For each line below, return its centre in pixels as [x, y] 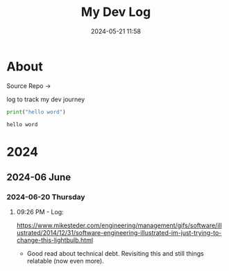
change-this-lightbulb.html [55, 241]
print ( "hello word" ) [36, 112]
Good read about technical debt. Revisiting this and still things [115, 254]
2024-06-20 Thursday [46, 197]
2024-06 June [39, 177]
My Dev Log [116, 12]
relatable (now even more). [66, 261]
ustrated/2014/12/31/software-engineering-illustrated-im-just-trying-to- [119, 233]
